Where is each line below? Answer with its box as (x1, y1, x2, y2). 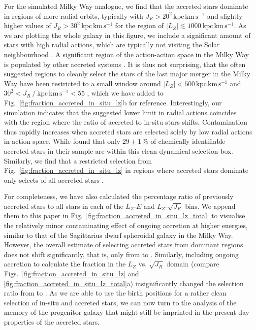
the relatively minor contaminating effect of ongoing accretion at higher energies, (4, 220, 248, 231)
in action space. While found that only (4, 136, 121, 146)
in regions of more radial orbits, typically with (4, 10, 143, 21)
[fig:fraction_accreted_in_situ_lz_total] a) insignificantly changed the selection (4, 278, 244, 288)
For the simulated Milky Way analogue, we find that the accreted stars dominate (4, 1, 248, 11)
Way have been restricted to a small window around (4, 78, 161, 88)
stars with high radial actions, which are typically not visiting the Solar (4, 39, 220, 50)
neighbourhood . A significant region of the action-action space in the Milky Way (4, 49, 249, 59)
